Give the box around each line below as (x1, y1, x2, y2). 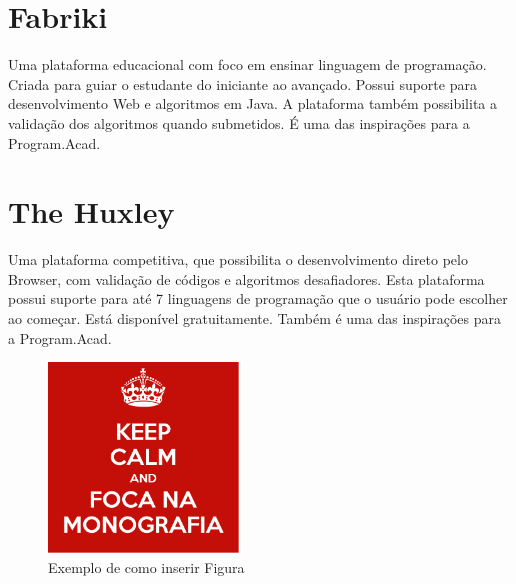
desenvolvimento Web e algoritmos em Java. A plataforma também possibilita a (8, 93, 497, 114)
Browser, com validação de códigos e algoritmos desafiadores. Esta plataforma (8, 268, 485, 289)
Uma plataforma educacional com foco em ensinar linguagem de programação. (8, 54, 487, 75)
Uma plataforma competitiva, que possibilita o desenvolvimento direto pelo (8, 249, 468, 270)
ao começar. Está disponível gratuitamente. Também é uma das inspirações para (8, 308, 502, 328)
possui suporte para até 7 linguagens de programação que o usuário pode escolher (8, 288, 508, 309)
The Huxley (8, 191, 175, 232)
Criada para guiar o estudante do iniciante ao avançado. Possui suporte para (8, 73, 477, 94)
